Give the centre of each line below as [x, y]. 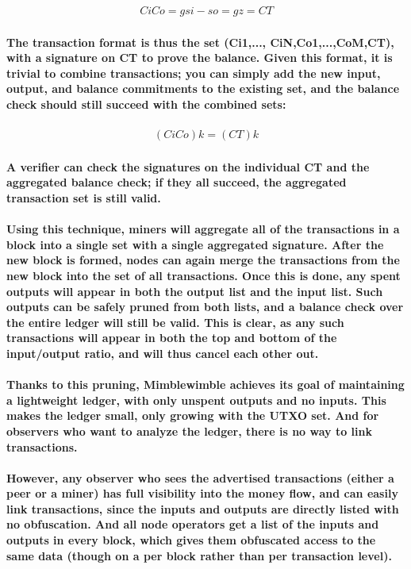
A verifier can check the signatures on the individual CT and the [188, 166]
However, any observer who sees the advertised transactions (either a [200, 477]
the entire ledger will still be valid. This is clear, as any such [175, 322]
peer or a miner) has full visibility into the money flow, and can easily [202, 493]
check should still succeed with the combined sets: [146, 104]
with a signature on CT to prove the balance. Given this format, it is [200, 58]
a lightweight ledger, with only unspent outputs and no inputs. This [196, 400]
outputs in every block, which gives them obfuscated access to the [191, 540]
